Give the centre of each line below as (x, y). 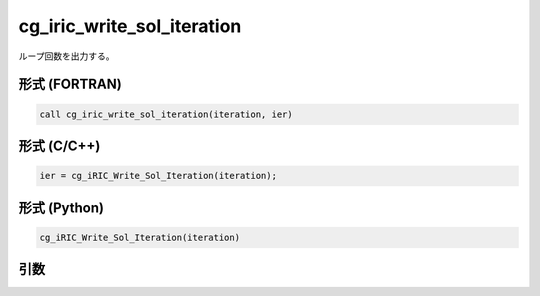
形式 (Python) (61, 207)
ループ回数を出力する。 (66, 56)
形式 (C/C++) (59, 145)
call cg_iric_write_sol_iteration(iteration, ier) (166, 114)
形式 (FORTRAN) (70, 84)
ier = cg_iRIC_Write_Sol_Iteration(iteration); (158, 176)
